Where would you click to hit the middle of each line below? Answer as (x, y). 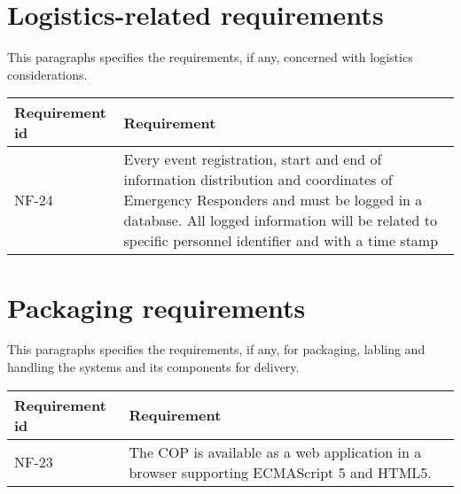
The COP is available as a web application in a (275, 452)
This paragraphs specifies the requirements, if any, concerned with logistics (210, 57)
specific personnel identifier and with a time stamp (281, 241)
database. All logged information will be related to (281, 220)
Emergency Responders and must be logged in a (273, 200)
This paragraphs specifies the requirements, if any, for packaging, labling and (216, 349)
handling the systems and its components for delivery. (153, 367)
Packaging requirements (156, 307)
